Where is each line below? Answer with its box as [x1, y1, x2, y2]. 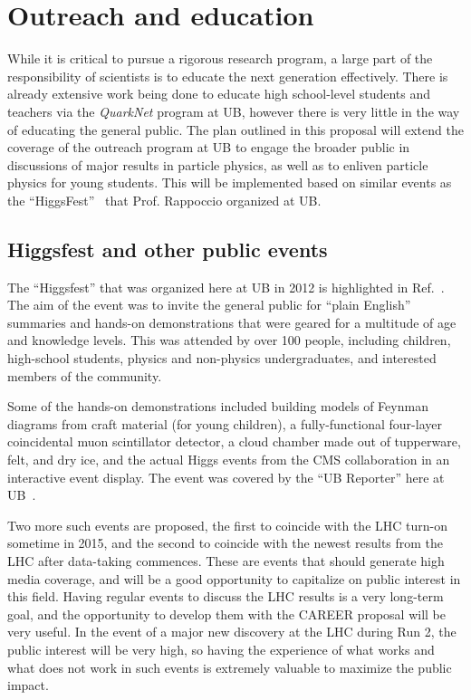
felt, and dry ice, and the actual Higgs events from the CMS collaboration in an [7, 450, 450, 469]
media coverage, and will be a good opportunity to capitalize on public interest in [7, 569, 461, 588]
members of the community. [7, 366, 162, 385]
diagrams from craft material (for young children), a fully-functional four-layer [7, 414, 442, 433]
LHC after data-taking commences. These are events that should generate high [7, 551, 445, 570]
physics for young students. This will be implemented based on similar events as [7, 173, 452, 192]
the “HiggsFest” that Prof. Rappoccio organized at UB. [7, 190, 322, 209]
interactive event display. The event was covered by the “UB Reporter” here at [7, 467, 445, 486]
